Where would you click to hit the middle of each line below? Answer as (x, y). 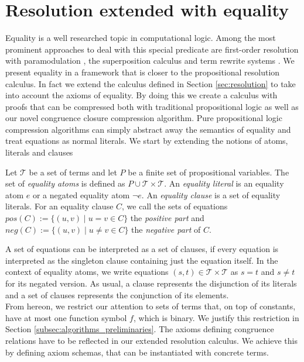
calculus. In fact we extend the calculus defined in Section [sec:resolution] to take (151, 83)
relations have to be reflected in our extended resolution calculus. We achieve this (151, 340)
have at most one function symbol (66, 317)
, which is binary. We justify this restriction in (216, 317)
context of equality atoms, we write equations (87, 272)
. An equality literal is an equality (224, 183)
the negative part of (166, 229)
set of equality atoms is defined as (65, 183)
